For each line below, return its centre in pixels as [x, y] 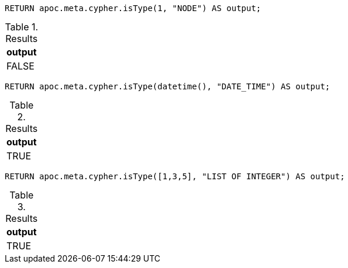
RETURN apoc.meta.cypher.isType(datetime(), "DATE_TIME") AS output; [168, 86]
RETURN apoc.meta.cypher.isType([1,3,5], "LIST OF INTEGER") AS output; [175, 176]
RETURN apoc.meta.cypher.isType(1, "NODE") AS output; [133, 8]
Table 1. [22, 27]
